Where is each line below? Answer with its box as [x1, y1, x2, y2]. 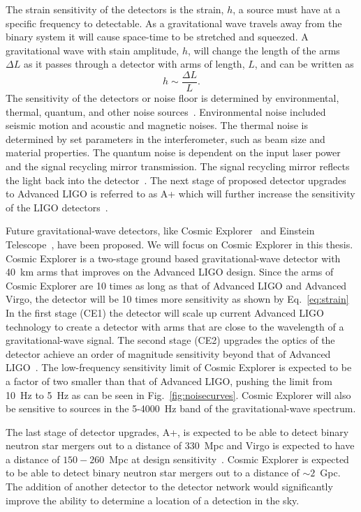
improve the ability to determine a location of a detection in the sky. [6, 492, 300, 507]
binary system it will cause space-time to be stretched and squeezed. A [6, 29, 309, 44]
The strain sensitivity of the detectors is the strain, [6, 2, 224, 16]
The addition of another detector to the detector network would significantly [6, 479, 333, 494]
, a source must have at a [233, 2, 341, 16]
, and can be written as [254, 57, 354, 71]
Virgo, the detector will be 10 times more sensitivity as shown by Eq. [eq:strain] [6, 292, 349, 306]
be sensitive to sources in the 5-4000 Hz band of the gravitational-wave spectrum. [6, 401, 356, 416]
